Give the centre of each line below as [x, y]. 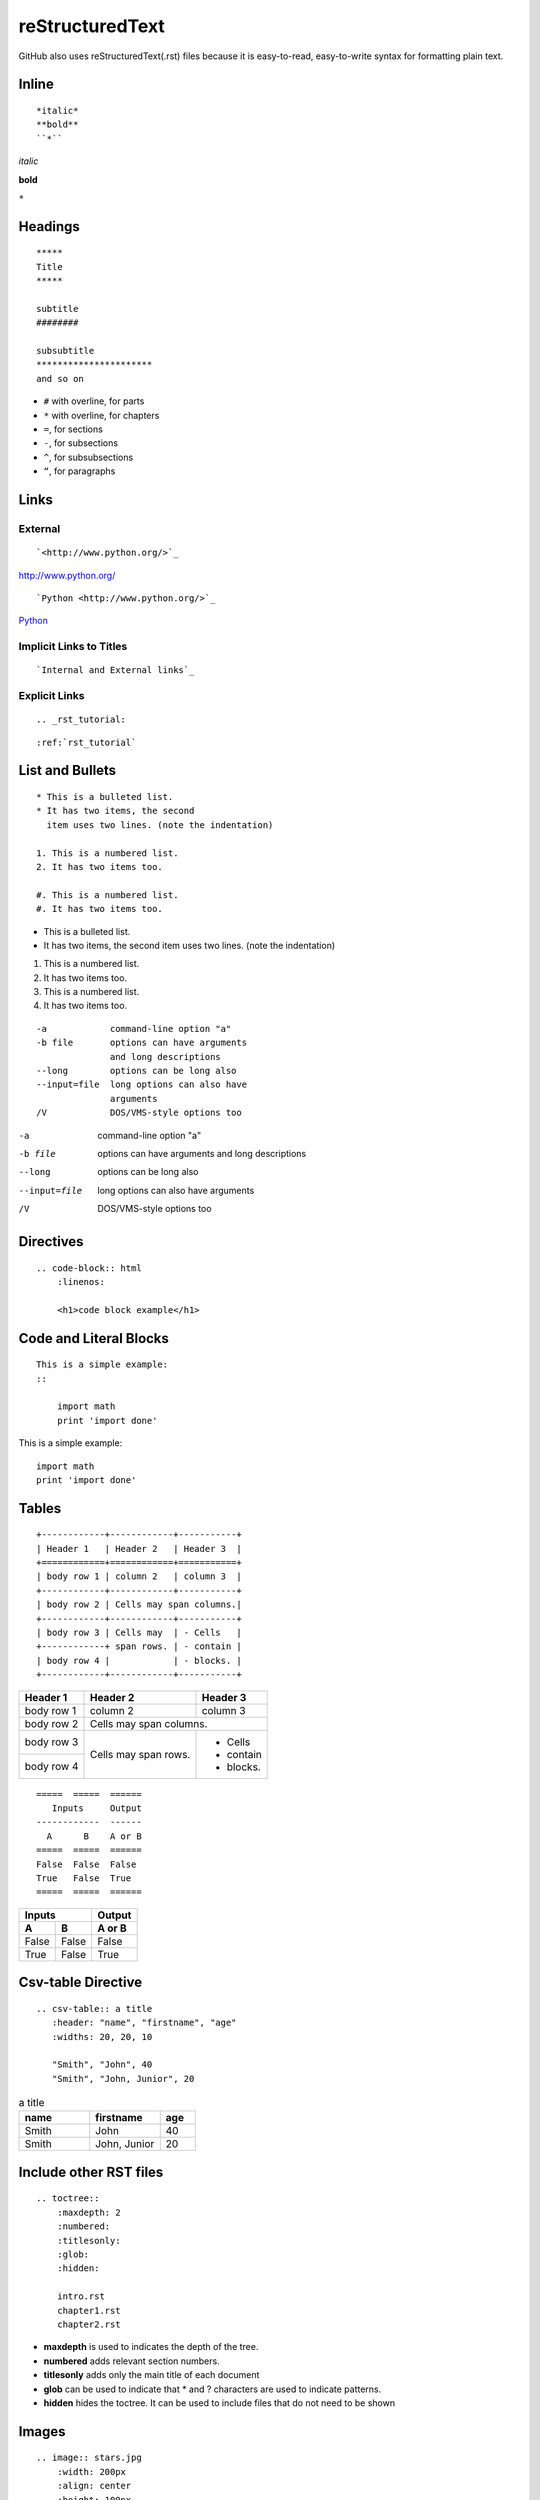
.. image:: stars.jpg [89, 2458]
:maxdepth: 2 [88, 2212]
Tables [40, 1508]
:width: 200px [91, 2471]
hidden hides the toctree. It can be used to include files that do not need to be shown [219, 2402]
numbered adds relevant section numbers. [131, 2361]
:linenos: [80, 1281]
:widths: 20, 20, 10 [102, 2036]
